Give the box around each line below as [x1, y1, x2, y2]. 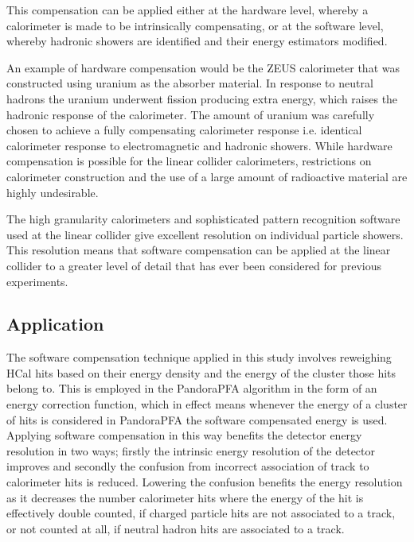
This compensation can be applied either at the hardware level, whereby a [6, 2, 369, 17]
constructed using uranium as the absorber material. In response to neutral [6, 75, 373, 91]
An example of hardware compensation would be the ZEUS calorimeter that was [6, 59, 400, 75]
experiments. [6, 273, 68, 289]
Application [6, 312, 104, 336]
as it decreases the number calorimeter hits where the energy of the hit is [6, 489, 364, 505]
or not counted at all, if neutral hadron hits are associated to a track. [6, 520, 345, 536]
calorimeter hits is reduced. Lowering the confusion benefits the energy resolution [6, 474, 403, 490]
